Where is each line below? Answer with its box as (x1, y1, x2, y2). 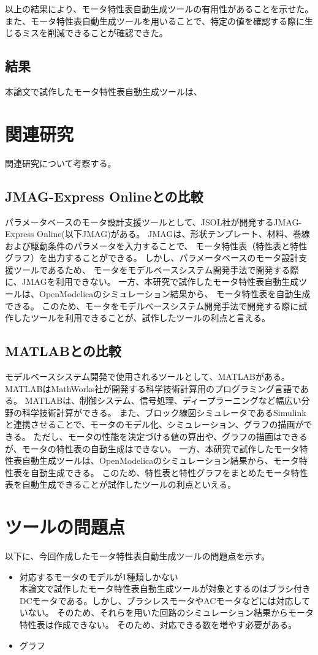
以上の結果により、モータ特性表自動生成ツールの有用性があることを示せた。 (5, 2, 314, 15)
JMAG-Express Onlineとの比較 (5, 186, 203, 205)
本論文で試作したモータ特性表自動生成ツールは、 (5, 85, 202, 97)
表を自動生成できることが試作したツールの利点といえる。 (5, 478, 237, 491)
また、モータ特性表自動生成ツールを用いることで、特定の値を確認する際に (5, 14, 305, 27)
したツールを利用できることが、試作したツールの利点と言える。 (13, 311, 271, 324)
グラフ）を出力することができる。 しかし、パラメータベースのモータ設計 (5, 251, 299, 264)
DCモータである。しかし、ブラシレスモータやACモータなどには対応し (19, 594, 301, 607)
